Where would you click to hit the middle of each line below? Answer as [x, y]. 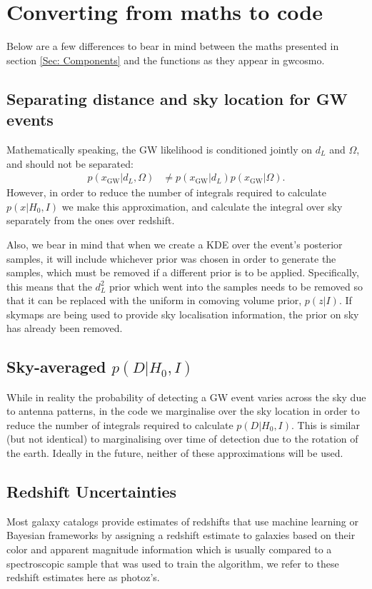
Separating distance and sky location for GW [177, 98]
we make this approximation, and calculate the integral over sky [202, 206]
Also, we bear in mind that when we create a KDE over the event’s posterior [175, 244]
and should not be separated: [70, 163]
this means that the [49, 286]
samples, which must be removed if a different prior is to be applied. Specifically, [183, 272]
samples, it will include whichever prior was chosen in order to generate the [171, 258]
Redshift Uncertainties [92, 491]
